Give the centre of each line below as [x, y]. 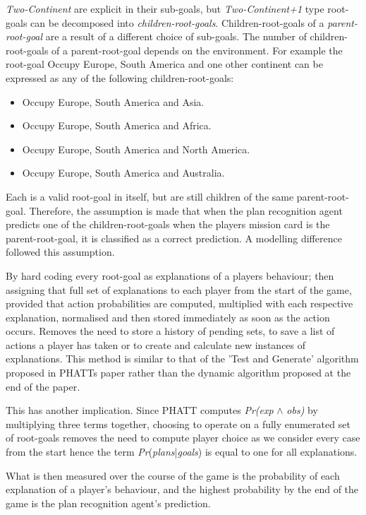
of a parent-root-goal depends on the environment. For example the [197, 50]
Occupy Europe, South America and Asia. [113, 101]
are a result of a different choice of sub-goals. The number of [176, 36]
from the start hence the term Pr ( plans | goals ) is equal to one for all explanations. [182, 452]
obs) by [302, 410]
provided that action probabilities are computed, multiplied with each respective [179, 303]
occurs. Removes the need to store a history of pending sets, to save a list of [170, 331]
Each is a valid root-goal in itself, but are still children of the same [150, 196]
